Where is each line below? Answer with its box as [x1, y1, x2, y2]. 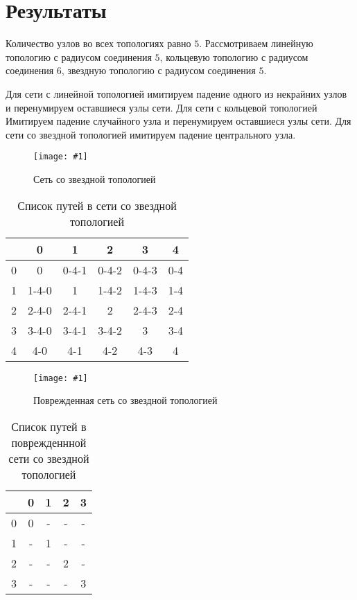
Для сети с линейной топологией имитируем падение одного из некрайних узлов [6, 86, 347, 100]
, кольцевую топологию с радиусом [159, 49, 308, 64]
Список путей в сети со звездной [17, 197, 177, 213]
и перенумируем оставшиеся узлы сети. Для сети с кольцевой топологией [6, 100, 317, 114]
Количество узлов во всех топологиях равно [6, 36, 191, 51]
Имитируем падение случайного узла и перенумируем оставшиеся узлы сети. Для [6, 114, 351, 128]
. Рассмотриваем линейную [199, 36, 313, 51]
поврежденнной [11, 434, 87, 450]
